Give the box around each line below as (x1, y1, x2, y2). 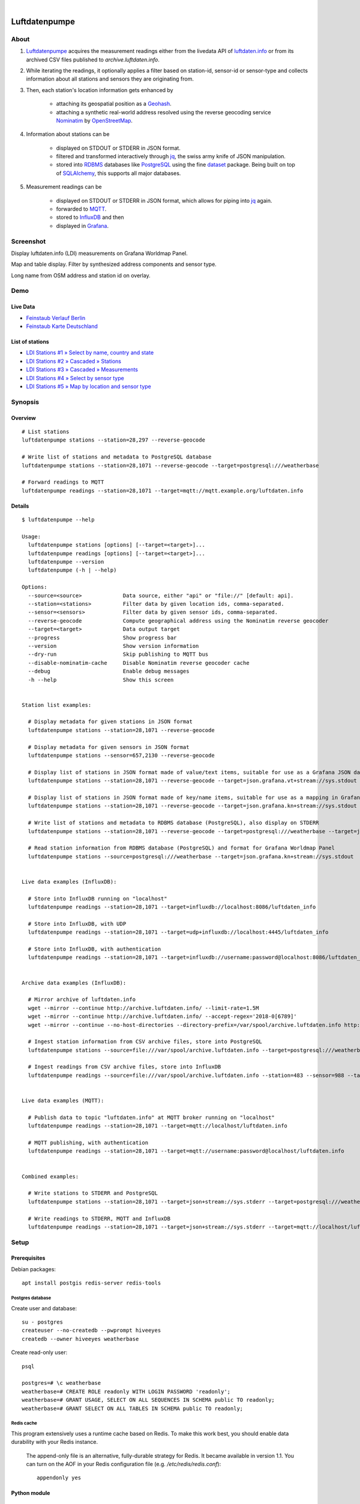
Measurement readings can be (26, 183, 102, 191)
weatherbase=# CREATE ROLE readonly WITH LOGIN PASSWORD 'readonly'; (22, 1388, 231, 1395)
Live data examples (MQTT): (22, 1097, 104, 1104)
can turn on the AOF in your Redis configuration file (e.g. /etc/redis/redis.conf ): (26, 1461, 221, 1468)
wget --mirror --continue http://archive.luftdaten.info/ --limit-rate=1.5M (28, 1005, 259, 1011)
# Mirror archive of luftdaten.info (28, 996, 136, 1003)
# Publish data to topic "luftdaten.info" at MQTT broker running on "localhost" (28, 1114, 275, 1121)
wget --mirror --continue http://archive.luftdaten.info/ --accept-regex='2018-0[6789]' (28, 1013, 297, 1020)
